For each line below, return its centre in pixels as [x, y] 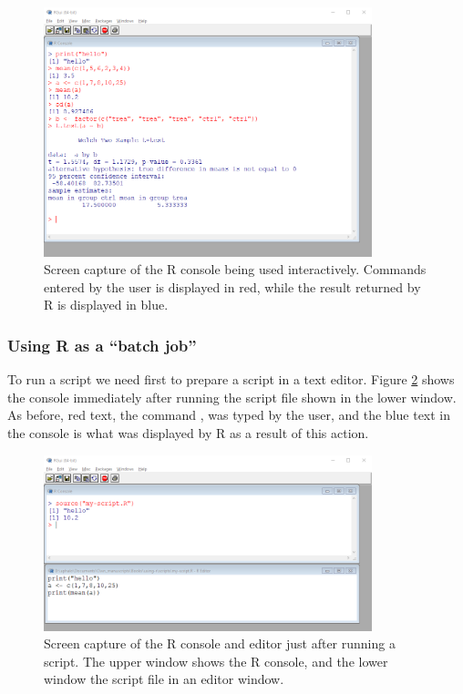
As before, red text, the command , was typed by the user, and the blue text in [229, 415]
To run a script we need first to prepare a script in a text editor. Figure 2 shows [231, 379]
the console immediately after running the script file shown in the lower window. [232, 397]
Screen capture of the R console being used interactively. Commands [235, 269]
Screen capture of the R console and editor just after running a [220, 643]
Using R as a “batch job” [102, 345]
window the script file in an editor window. [164, 679]
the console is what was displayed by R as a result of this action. [188, 433]
